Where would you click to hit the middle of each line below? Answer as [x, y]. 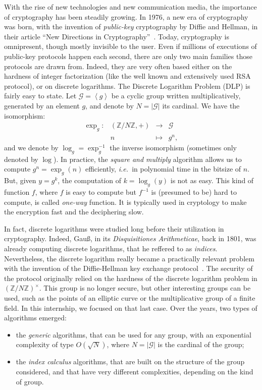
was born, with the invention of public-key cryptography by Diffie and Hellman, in [131, 26]
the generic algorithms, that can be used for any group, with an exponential [134, 334]
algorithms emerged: [35, 318]
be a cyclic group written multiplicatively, [176, 96]
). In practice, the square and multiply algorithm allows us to [148, 159]
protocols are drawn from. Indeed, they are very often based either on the [118, 66]
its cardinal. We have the [201, 105]
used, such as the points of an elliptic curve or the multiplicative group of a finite [130, 297]
